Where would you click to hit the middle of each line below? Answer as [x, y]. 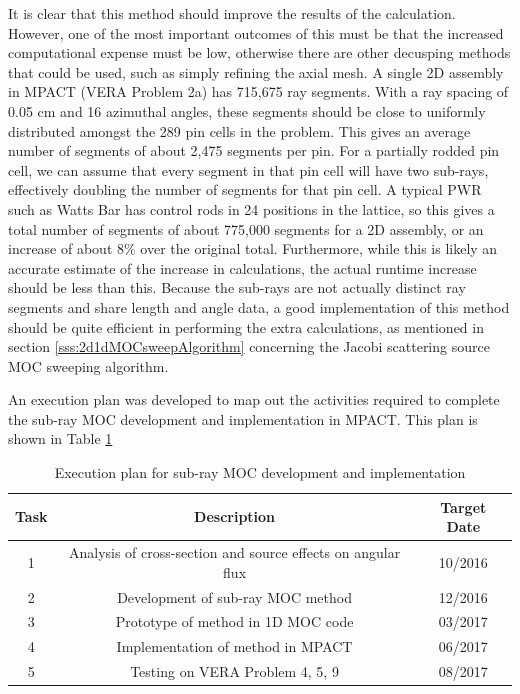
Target [463, 506]
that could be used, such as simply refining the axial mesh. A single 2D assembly [256, 71]
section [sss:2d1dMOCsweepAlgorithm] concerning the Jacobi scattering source [249, 346]
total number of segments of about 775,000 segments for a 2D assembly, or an [246, 228]
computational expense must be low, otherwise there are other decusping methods [259, 52]
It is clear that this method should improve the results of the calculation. [232, 13]
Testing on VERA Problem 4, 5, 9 [234, 671]
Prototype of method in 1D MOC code [234, 621]
